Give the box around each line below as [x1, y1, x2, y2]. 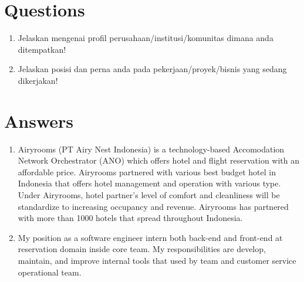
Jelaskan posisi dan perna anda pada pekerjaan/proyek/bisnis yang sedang [18, 63, 287, 75]
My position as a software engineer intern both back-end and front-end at [18, 231, 283, 243]
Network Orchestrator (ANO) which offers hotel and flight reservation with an [18, 154, 300, 167]
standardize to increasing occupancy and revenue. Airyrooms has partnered [18, 200, 289, 212]
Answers [4, 108, 74, 132]
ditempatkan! [18, 43, 66, 55]
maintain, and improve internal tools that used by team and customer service [18, 254, 296, 266]
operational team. [18, 266, 82, 278]
